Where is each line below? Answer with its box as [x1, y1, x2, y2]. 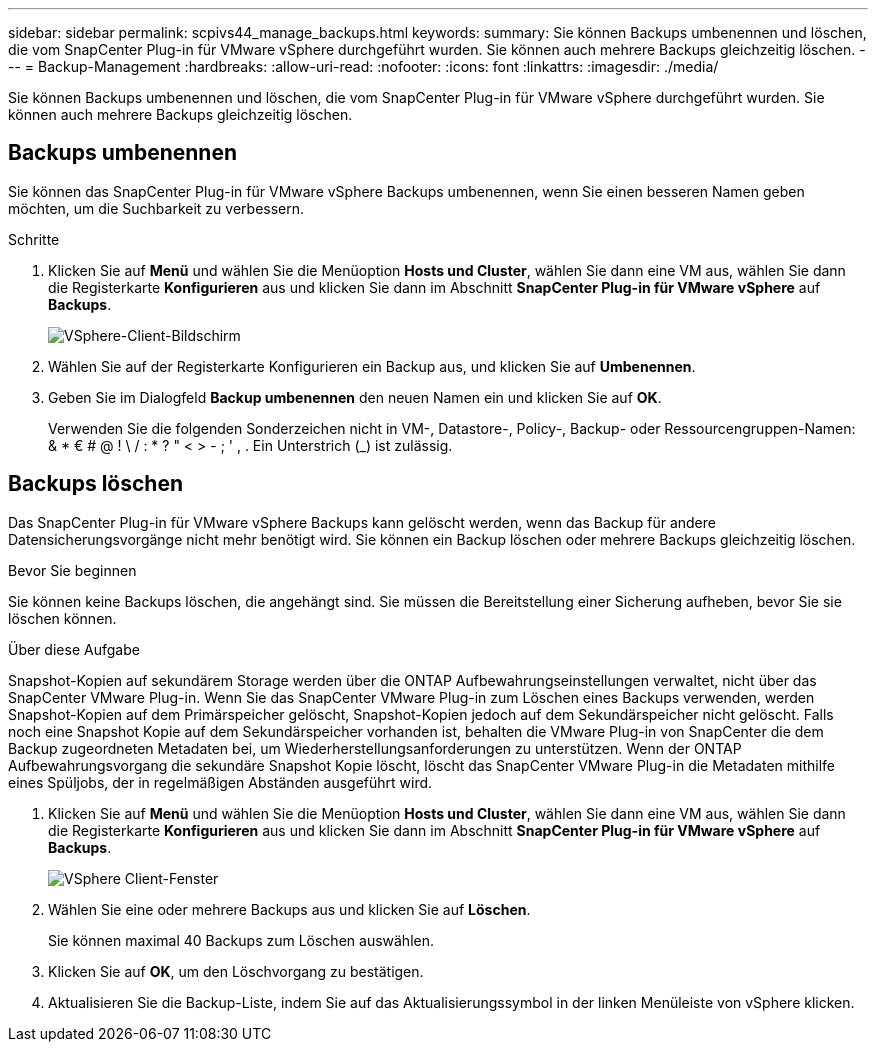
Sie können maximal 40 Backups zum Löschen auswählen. [48, 931, 434, 949]
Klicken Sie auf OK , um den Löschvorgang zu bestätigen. [48, 962, 424, 980]
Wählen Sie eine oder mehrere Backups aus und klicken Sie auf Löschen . [48, 900, 531, 918]
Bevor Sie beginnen [8, 561, 137, 579]
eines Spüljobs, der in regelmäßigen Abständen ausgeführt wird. [8, 773, 433, 791]
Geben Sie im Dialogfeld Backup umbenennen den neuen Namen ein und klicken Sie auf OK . [48, 388, 662, 406]
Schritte [8, 230, 60, 248]
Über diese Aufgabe [8, 640, 140, 658]
